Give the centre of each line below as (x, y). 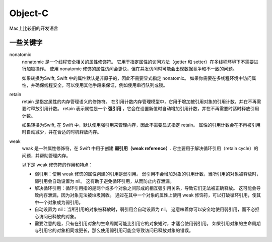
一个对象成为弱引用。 (61, 202)
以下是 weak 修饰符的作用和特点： (57, 165)
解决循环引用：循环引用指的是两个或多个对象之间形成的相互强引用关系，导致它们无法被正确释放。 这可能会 (145, 188)
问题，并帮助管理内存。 (46, 155)
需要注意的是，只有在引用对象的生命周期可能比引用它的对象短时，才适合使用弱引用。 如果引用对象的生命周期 (148, 224)
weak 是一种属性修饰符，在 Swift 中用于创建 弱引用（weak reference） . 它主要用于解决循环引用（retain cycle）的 (140, 149)
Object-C (29, 13)
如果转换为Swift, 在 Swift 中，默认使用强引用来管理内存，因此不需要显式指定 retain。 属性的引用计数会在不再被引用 (141, 125)
